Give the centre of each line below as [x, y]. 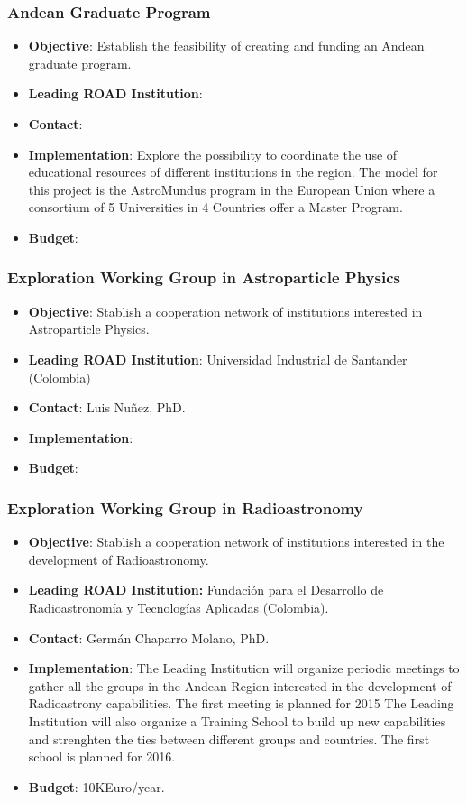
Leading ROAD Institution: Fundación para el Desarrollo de [206, 590]
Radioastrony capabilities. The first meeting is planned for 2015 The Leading [241, 703]
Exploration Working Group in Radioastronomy [185, 508]
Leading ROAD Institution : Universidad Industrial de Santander [218, 359]
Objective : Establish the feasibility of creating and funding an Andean [226, 46]
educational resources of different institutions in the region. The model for [233, 172]
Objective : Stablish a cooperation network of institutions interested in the [236, 542]
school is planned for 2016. [102, 757]
